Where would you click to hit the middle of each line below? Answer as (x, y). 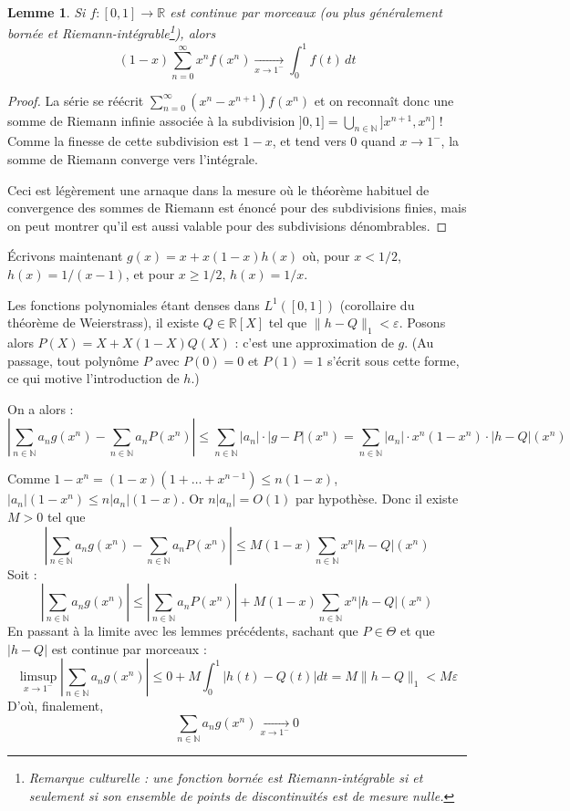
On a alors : (41, 408)
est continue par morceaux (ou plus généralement (306, 12)
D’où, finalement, (56, 706)
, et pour (150, 274)
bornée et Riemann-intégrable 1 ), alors (112, 32)
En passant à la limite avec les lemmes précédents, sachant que (183, 631)
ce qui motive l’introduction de (93, 378)
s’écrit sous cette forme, (394, 360)
